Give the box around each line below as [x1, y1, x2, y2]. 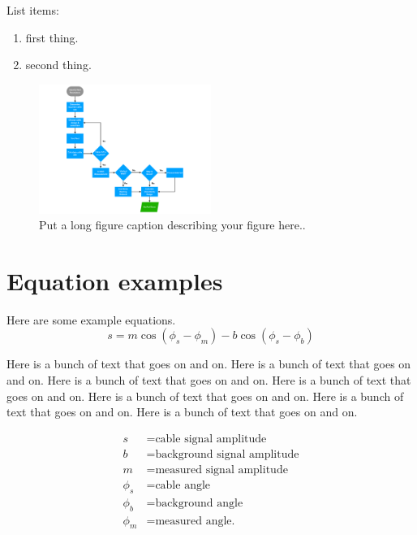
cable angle [155, 479, 211, 491]
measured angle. [155, 515, 235, 527]
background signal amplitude [155, 448, 299, 460]
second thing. [25, 56, 92, 73]
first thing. [25, 28, 79, 46]
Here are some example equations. [6, 311, 176, 328]
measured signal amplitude [155, 463, 288, 476]
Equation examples [6, 263, 223, 297]
